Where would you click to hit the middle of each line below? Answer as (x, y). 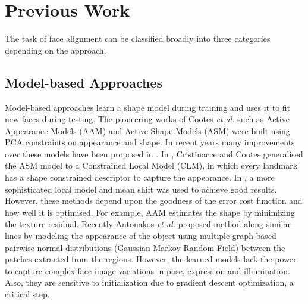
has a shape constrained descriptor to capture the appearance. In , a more (140, 177)
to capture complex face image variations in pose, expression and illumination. (147, 270)
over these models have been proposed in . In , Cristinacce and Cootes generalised (154, 153)
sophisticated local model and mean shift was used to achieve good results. (141, 189)
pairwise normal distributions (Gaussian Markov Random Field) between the (145, 247)
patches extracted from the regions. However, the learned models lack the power (151, 259)
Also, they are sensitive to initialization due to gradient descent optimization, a (149, 282)
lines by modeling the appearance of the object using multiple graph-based (141, 236)
